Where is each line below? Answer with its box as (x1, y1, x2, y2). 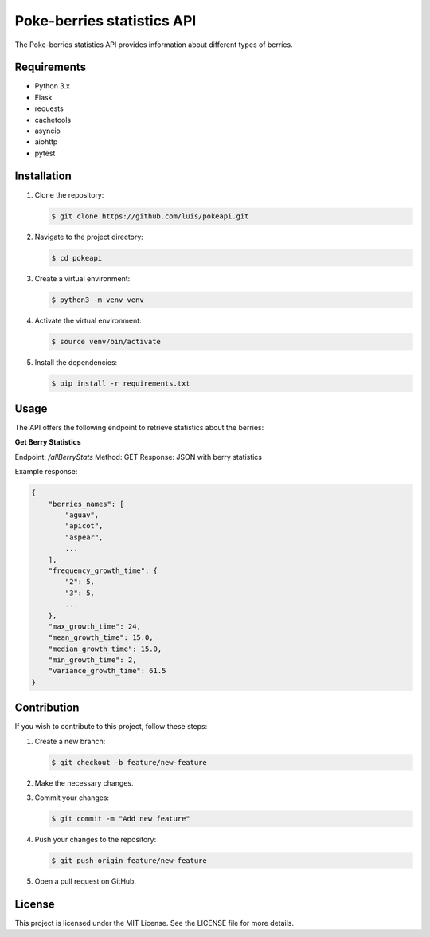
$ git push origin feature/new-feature (51, 857, 207, 865)
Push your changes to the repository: (34, 835, 157, 845)
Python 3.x (34, 81, 71, 91)
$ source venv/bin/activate (51, 337, 161, 346)
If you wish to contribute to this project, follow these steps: (14, 722, 208, 731)
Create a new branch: (34, 736, 106, 746)
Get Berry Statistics (14, 437, 81, 447)
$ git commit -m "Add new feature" (51, 814, 190, 824)
